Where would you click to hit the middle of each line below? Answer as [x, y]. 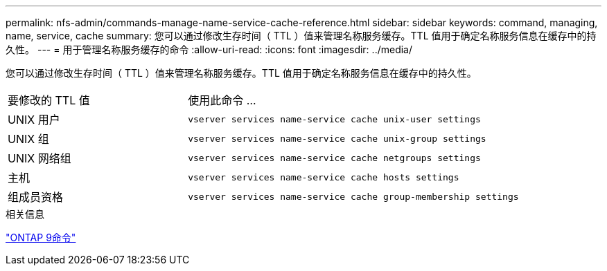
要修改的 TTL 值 [49, 100]
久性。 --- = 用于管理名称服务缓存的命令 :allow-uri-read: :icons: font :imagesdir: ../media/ [209, 49]
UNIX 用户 [34, 120]
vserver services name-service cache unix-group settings [337, 138]
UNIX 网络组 [39, 158]
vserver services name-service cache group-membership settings [353, 196]
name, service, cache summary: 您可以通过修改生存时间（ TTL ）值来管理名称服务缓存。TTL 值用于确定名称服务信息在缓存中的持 [301, 36]
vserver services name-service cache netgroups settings [334, 158]
